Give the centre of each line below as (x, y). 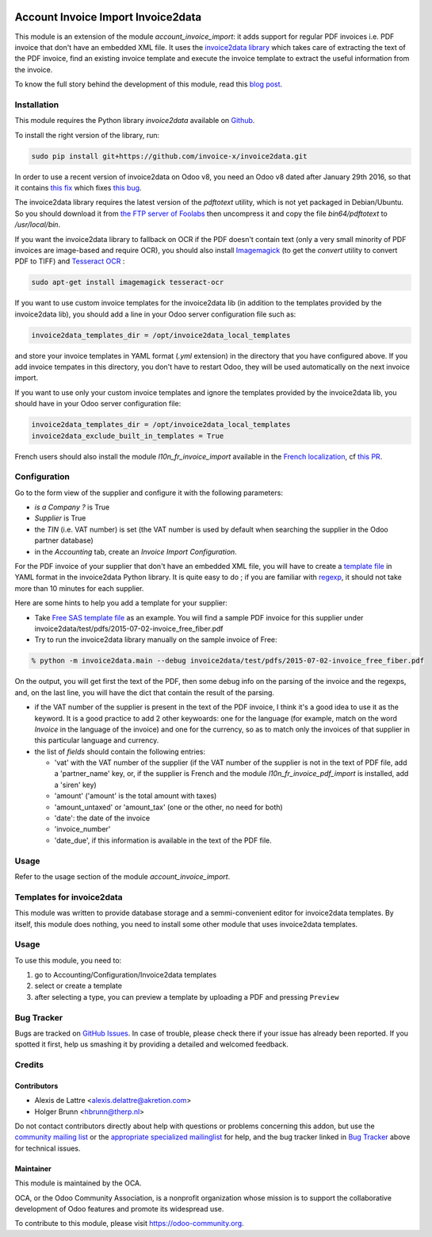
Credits (29, 1065)
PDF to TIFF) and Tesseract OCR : (70, 261)
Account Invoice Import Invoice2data (108, 17)
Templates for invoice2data (69, 897)
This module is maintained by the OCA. (78, 1183)
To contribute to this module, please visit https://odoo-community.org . (130, 1224)
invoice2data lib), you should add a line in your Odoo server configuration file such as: (155, 314)
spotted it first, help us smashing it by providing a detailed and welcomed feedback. (151, 1044)
